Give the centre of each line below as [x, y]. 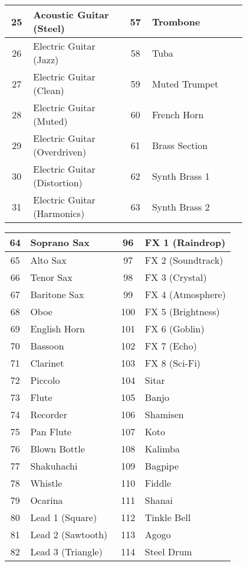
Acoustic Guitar [71, 14]
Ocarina [47, 500]
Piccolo [45, 380]
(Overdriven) [60, 152]
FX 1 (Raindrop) [185, 242]
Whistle [46, 483]
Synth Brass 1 [181, 176]
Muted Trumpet [185, 83]
